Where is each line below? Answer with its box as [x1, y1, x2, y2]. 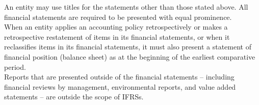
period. [4, 61, 26, 72]
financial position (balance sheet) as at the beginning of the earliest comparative [4, 51, 255, 62]
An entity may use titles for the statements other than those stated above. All [4, 2, 248, 12]
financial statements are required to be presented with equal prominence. [4, 11, 232, 22]
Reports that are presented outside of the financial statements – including [4, 71, 235, 82]
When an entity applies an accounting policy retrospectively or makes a [4, 21, 228, 32]
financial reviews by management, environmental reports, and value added [4, 81, 236, 92]
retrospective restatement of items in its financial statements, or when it [4, 31, 230, 42]
